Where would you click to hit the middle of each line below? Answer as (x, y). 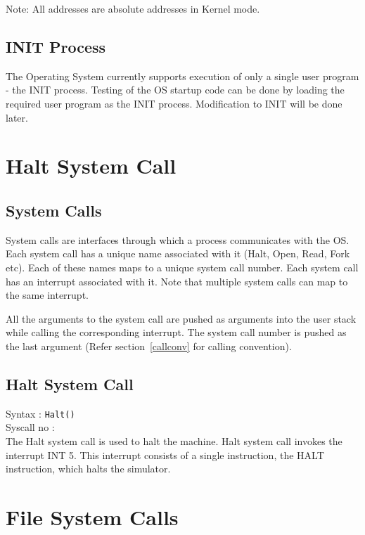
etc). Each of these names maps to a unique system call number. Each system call (182, 267)
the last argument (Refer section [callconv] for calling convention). (149, 346)
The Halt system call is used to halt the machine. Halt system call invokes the (174, 440)
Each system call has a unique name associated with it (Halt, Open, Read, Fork (178, 253)
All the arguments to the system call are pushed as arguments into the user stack (181, 318)
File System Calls (92, 516)
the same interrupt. (47, 295)
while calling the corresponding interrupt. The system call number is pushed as (176, 332)
